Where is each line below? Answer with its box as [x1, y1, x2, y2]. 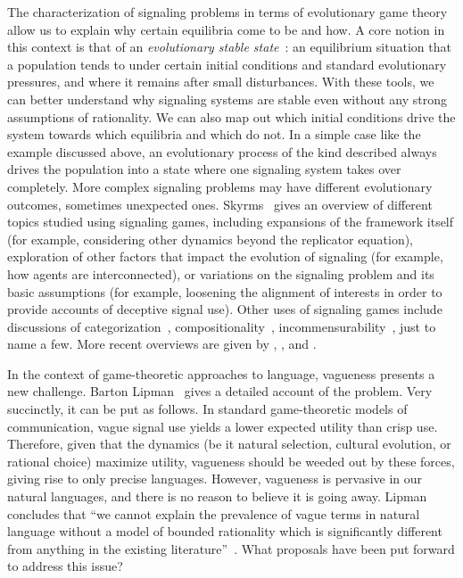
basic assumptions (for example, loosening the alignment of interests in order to [7, 282, 442, 301]
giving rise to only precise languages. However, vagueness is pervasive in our [7, 469, 423, 488]
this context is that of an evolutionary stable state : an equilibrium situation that [7, 37, 451, 56]
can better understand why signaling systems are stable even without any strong [7, 89, 448, 108]
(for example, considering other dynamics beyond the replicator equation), [7, 229, 413, 248]
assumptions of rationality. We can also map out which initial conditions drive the [7, 107, 456, 126]
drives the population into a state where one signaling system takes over [7, 160, 401, 178]
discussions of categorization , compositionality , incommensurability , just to [7, 317, 436, 335]
